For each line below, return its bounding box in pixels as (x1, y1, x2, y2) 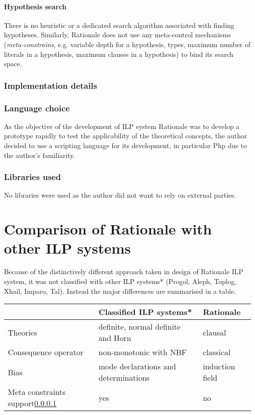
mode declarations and (98, 361, 176, 372)
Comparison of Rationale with (4, 219, 212, 239)
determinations (98, 372, 150, 384)
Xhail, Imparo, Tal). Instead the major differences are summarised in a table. (4, 285, 236, 296)
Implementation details (4, 79, 97, 91)
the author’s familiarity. (4, 150, 75, 160)
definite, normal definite (98, 321, 181, 333)
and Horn (98, 332, 131, 344)
